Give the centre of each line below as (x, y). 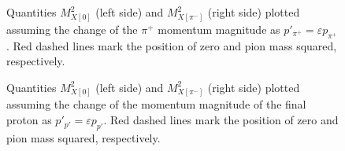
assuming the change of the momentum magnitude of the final (156, 104)
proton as (29, 120)
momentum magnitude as (219, 29)
